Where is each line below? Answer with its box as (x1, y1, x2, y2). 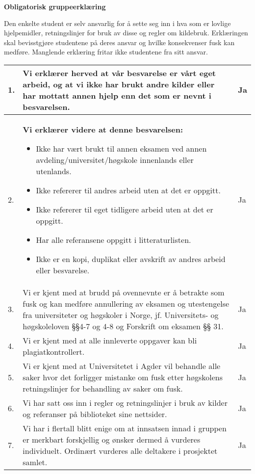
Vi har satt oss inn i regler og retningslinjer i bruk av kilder (23, 396, 228, 408)
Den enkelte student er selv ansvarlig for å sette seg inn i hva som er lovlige (4, 18, 231, 28)
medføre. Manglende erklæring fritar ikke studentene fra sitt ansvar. (4, 47, 208, 57)
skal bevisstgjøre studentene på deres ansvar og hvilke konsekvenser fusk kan (4, 37, 235, 47)
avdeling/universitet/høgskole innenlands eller (36, 154, 194, 165)
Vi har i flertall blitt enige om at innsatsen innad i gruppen (23, 422, 227, 434)
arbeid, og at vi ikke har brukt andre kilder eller (23, 78, 215, 90)
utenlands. (36, 165, 72, 177)
